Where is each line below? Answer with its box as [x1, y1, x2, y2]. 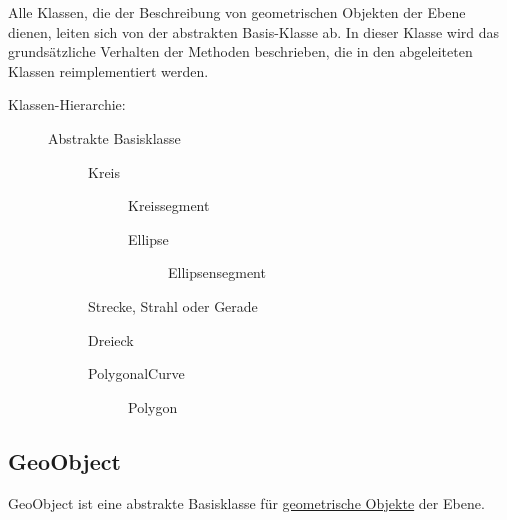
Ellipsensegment [168, 262, 266, 283]
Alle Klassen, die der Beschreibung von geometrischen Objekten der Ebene [8, 2, 466, 22]
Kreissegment [128, 195, 210, 216]
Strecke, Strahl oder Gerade [88, 295, 258, 316]
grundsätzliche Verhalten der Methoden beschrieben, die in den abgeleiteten [8, 41, 473, 62]
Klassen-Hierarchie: [8, 94, 126, 115]
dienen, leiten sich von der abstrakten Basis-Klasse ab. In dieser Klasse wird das [8, 21, 500, 42]
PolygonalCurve [88, 363, 185, 384]
